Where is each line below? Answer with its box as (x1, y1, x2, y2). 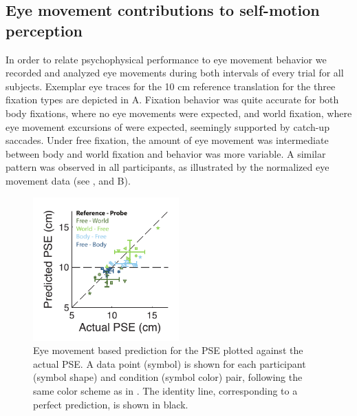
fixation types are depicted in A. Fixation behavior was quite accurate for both (6, 92, 339, 107)
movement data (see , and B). (6, 173, 131, 187)
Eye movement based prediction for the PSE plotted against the (33, 343, 303, 357)
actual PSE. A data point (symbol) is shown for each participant (33, 356, 306, 371)
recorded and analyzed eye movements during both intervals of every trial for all (6, 65, 344, 80)
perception (6, 19, 83, 41)
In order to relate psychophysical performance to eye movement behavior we (6, 52, 327, 66)
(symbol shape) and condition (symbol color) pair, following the (33, 370, 303, 384)
